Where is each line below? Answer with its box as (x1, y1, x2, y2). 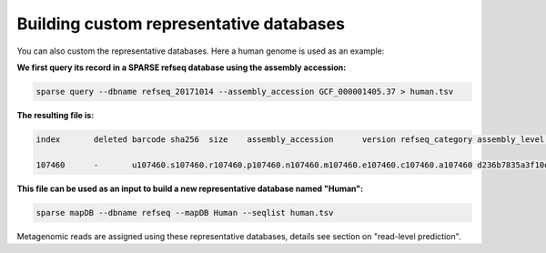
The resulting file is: (16, 109, 95, 120)
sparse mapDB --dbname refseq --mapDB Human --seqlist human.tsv (35, 207, 334, 218)
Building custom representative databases (16, 14, 346, 34)
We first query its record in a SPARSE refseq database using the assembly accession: (16, 62, 347, 73)
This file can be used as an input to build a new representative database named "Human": (16, 183, 364, 194)
